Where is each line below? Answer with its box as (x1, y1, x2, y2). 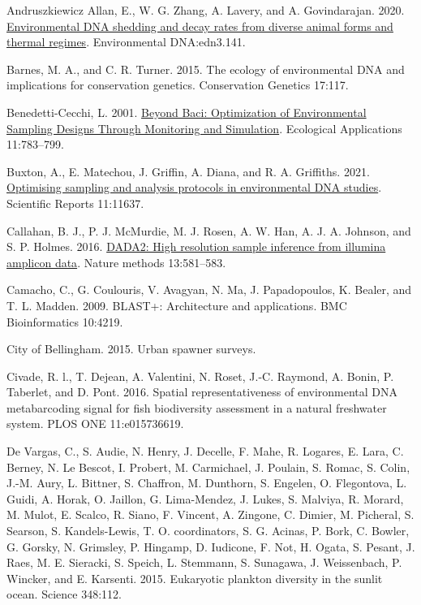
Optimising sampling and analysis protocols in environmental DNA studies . (6, 179, 382, 196)
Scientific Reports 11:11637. (6, 194, 144, 211)
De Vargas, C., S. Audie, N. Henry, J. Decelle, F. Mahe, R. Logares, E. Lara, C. (6, 443, 404, 460)
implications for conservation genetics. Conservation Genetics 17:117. (6, 76, 349, 93)
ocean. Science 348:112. (6, 586, 122, 603)
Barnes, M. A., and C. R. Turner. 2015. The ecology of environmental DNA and (6, 60, 405, 77)
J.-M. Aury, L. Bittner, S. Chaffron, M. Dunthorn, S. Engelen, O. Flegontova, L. (6, 474, 407, 491)
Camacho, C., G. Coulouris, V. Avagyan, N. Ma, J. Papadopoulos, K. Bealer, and (6, 281, 412, 298)
